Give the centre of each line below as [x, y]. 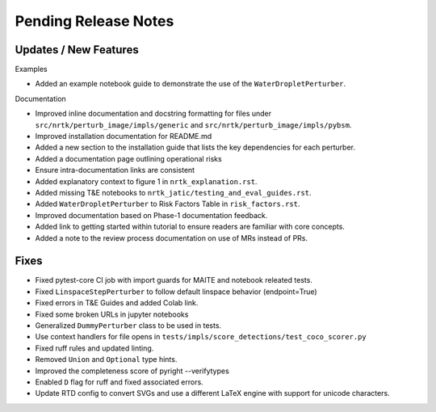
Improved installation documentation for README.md [124, 137]
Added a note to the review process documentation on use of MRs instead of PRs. [172, 238]
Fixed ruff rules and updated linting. [94, 348]
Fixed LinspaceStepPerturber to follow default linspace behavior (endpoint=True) [176, 292]
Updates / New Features [77, 50]
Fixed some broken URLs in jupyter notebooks [112, 314]
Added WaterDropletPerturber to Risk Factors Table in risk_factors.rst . [168, 204]
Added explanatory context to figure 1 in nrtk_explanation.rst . [146, 181]
